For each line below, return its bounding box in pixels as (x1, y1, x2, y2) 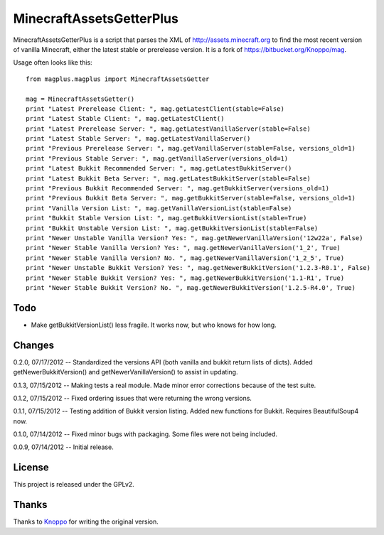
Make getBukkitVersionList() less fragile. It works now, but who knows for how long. (31, 320, 277, 329)
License (13, 462, 49, 474)
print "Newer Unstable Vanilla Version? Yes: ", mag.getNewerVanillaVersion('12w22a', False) (26, 234, 363, 242)
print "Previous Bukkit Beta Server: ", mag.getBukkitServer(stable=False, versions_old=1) (26, 194, 356, 202)
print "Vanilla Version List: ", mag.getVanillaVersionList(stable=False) (26, 204, 292, 212)
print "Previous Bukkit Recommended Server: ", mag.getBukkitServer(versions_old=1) (26, 185, 330, 193)
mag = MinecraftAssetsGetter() (26, 94, 135, 103)
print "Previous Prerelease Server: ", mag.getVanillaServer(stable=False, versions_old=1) (26, 144, 356, 153)
